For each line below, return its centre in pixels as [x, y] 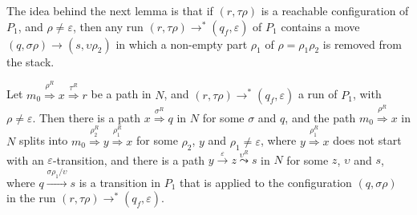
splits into [43, 140]
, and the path [320, 117]
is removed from [362, 44]
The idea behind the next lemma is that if [110, 10]
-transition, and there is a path [129, 159]
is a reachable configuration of [335, 10]
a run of [318, 94]
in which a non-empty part [182, 44]
